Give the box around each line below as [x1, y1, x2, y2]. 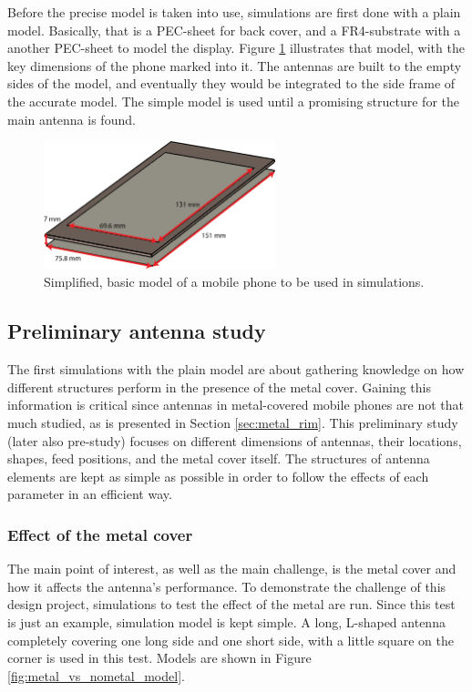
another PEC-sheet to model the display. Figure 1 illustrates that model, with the [7, 38, 465, 57]
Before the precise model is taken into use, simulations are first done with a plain [7, 3, 461, 21]
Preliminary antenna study [7, 317, 266, 345]
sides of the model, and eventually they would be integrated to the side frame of [7, 74, 456, 93]
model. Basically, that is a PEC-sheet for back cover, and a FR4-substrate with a [7, 20, 461, 39]
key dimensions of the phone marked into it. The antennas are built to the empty [7, 56, 462, 75]
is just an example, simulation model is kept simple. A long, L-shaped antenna [7, 612, 446, 631]
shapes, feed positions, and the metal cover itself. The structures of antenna [7, 449, 430, 468]
